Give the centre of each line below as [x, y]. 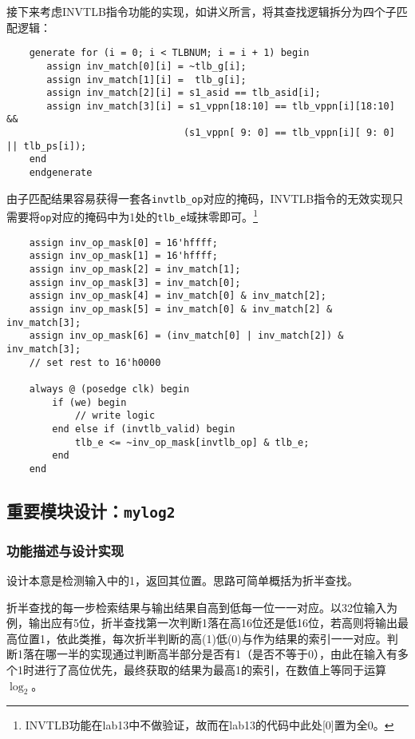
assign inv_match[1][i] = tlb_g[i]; [146, 79]
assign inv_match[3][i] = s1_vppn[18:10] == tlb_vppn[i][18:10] [221, 106]
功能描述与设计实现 [65, 550]
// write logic [115, 416]
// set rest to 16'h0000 [95, 362]
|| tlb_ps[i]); [47, 146]
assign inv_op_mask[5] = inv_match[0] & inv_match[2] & [181, 309]
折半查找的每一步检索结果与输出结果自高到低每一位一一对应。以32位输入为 [202, 607]
